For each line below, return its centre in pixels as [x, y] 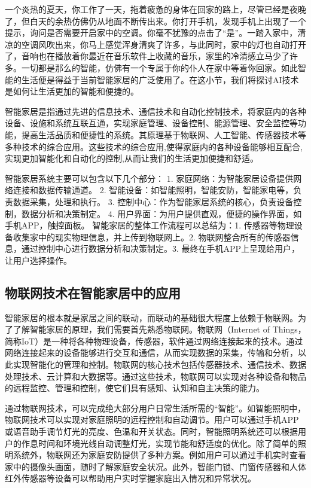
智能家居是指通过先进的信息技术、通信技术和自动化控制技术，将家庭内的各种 [155, 111]
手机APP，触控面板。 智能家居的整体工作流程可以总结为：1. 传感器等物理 [150, 225]
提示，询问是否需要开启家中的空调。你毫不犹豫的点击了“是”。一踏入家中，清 [155, 33]
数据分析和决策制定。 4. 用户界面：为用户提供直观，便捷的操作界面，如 [161, 213]
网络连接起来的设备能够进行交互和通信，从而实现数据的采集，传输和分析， [151, 353]
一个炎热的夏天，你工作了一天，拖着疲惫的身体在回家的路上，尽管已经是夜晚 [155, 9]
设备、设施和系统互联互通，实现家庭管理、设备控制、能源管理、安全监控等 [151, 123]
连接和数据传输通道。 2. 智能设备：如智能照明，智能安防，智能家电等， [153, 190]
